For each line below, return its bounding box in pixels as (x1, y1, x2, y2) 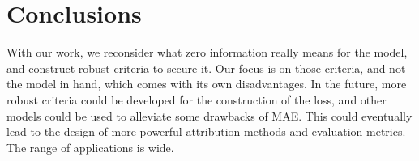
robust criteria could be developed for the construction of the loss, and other (6, 91, 387, 108)
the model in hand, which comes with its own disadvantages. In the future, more (6, 75, 407, 92)
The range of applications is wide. (6, 138, 174, 155)
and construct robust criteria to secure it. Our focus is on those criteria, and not (6, 59, 406, 76)
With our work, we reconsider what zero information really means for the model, (6, 44, 408, 61)
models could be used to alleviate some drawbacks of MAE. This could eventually (6, 107, 413, 124)
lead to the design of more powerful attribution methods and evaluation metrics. (6, 123, 406, 140)
